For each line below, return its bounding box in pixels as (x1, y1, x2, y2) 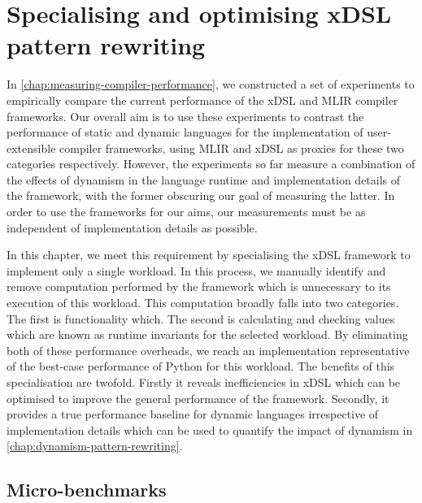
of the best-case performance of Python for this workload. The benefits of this (7, 358, 395, 375)
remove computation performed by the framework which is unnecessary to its (7, 278, 391, 295)
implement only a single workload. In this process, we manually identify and (7, 262, 386, 279)
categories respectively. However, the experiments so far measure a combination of (7, 155, 415, 172)
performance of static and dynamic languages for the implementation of (7, 124, 363, 141)
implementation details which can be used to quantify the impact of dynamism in (7, 421, 413, 438)
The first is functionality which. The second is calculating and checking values (7, 310, 395, 327)
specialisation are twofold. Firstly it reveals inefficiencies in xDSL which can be (7, 374, 401, 390)
